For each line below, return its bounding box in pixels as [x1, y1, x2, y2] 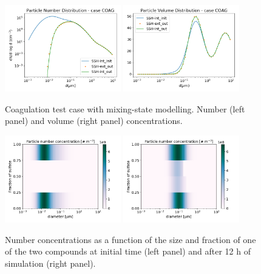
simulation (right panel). [5, 256, 96, 269]
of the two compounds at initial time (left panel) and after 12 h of [5, 245, 251, 258]
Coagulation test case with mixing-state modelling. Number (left [5, 102, 245, 115]
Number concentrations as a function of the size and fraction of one [5, 233, 256, 245]
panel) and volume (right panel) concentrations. [5, 114, 183, 127]
